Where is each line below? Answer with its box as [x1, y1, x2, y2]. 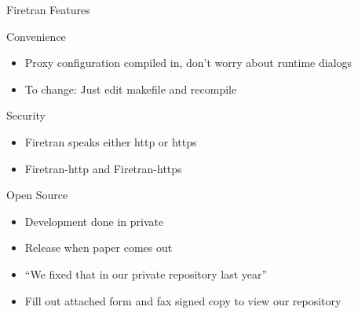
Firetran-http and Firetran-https [24, 160, 182, 176]
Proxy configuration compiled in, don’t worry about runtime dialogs [24, 54, 353, 71]
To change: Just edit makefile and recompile [24, 80, 237, 97]
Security [6, 107, 46, 124]
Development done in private [24, 212, 164, 229]
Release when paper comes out [24, 239, 173, 256]
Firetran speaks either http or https [24, 133, 197, 150]
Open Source [6, 187, 68, 203]
